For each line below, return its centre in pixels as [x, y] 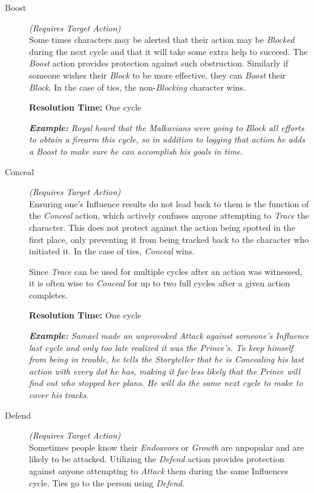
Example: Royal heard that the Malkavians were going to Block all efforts [167, 127]
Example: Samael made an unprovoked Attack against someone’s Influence [169, 336]
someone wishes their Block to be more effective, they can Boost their [158, 75]
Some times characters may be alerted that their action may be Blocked [162, 40]
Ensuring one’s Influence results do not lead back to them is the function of [169, 203]
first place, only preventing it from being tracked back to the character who [169, 239]
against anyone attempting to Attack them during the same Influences [159, 471]
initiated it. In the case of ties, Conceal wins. [112, 251]
